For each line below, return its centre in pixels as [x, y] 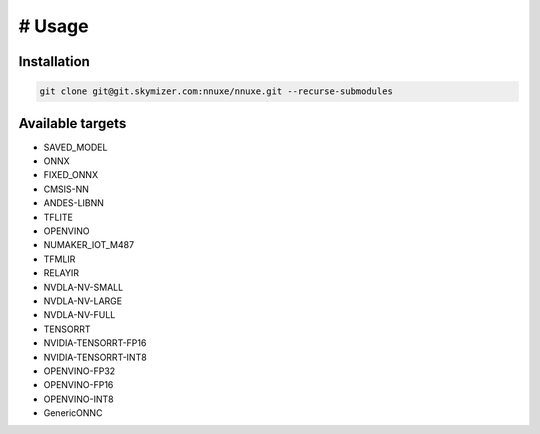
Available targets [72, 123]
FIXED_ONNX [71, 175]
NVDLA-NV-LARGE [83, 301]
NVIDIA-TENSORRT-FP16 [95, 343]
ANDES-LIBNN [74, 203]
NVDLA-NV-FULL [79, 315]
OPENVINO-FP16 [78, 385]
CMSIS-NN [66, 189]
